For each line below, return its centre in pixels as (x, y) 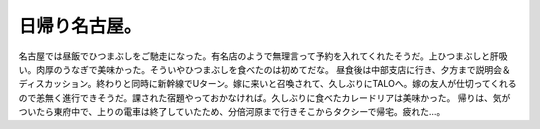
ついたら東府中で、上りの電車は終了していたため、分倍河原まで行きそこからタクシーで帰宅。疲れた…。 (232, 112)
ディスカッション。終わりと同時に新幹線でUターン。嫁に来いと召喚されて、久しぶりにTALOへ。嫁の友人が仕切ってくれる (267, 84)
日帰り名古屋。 (80, 26)
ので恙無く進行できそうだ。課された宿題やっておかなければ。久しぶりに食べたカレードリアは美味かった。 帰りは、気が (264, 97)
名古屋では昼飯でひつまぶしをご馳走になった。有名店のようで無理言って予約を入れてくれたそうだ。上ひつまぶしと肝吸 (263, 56)
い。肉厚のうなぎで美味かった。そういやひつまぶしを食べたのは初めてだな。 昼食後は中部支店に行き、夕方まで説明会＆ (264, 69)
